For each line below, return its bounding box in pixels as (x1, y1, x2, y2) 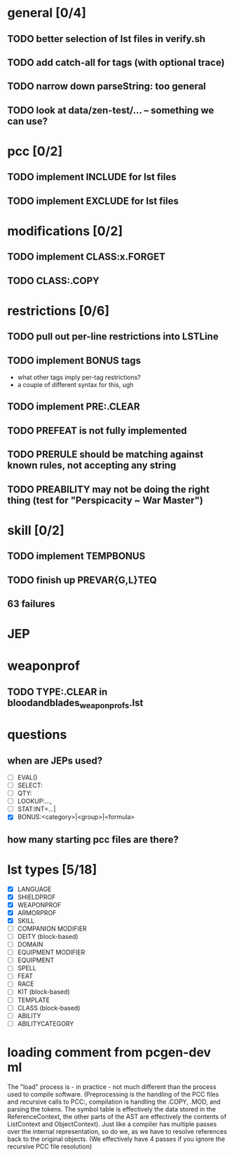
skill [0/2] (7, 522, 64, 538)
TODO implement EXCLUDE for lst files (7, 195, 179, 207)
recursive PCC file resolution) (7, 1142, 92, 1151)
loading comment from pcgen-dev (7, 1044, 212, 1060)
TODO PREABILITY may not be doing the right (7, 483, 210, 495)
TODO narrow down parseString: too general (7, 81, 207, 93)
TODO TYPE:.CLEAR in (7, 686, 108, 698)
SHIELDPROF (17, 893, 56, 901)
